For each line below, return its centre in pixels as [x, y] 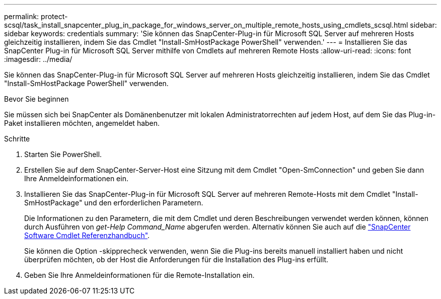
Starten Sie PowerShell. [63, 154]
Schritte [17, 139]
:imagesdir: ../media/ [38, 59]
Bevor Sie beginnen [36, 99]
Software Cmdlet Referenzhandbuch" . [87, 235]
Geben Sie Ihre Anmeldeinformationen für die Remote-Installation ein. [139, 275]
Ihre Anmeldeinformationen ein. [76, 178]
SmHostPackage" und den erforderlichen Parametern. [114, 203]
